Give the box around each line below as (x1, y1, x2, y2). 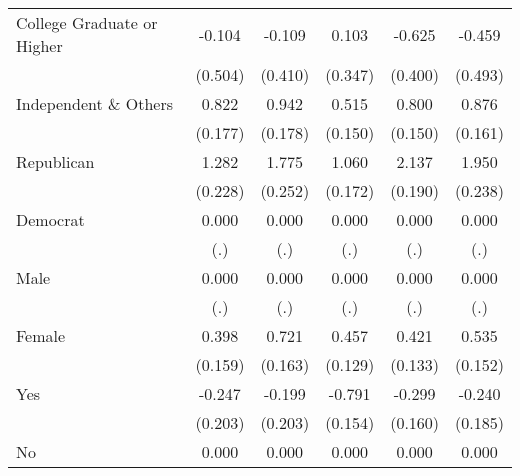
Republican (16, 150, 95, 173)
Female (16, 324, 66, 347)
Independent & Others (16, 92, 174, 115)
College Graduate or (16, 11, 158, 34)
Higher (16, 34, 63, 57)
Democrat (16, 208, 85, 231)
